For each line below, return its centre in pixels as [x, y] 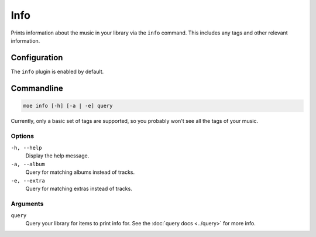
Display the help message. [57, 156]
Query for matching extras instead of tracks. [79, 188]
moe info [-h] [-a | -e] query [68, 106]
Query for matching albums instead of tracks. [80, 172]
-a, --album [28, 164]
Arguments [27, 204]
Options [23, 136]
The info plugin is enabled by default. [57, 71]
